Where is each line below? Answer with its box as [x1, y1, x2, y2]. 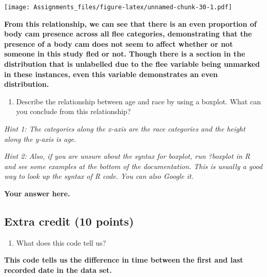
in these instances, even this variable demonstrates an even [4, 68, 218, 79]
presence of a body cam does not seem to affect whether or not [4, 38, 233, 49]
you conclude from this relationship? [16, 106, 131, 117]
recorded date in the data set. [4, 264, 112, 275]
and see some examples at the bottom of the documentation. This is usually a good [4, 160, 263, 171]
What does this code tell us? [16, 237, 106, 248]
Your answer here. [4, 188, 70, 198]
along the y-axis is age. [4, 133, 77, 144]
